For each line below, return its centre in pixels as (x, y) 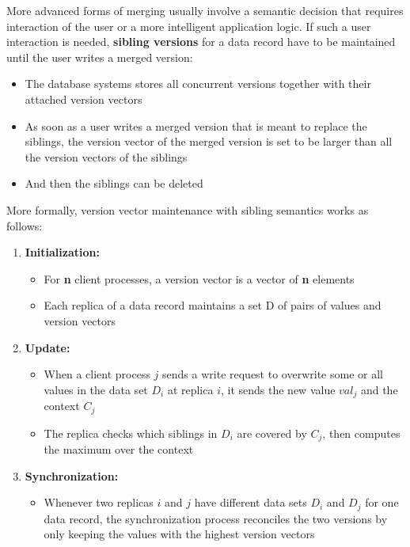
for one (382, 502)
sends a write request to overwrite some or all (273, 374)
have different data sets (251, 502)
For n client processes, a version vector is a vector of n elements (199, 278)
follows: (25, 225)
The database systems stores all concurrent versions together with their (198, 84)
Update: (47, 347)
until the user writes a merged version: (100, 57)
